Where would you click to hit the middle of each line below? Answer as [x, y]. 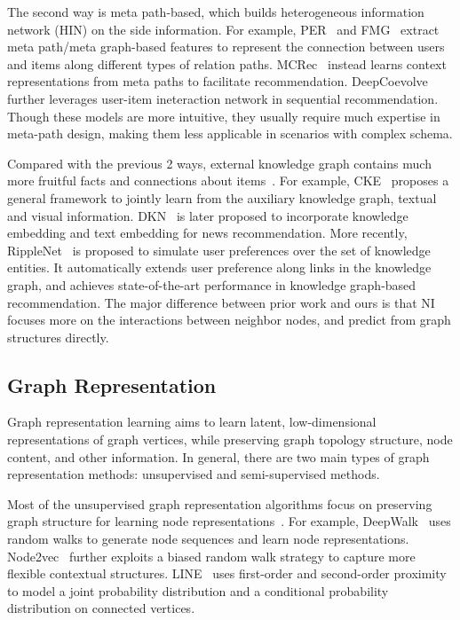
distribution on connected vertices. [101, 608]
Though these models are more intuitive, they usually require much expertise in [224, 116]
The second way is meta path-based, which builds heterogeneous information [216, 12]
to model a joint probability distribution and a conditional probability [198, 590]
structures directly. [58, 337]
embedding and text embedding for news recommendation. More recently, [207, 233]
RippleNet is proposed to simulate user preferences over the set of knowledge [219, 250]
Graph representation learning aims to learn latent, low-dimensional [192, 422]
